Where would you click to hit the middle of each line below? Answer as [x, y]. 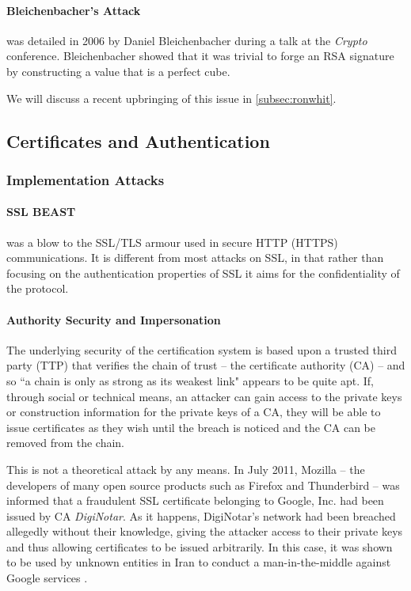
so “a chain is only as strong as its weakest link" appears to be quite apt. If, [190, 380]
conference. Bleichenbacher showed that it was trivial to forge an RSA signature [200, 56]
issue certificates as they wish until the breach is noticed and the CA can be [191, 427]
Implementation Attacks [86, 179]
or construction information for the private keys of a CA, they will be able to [194, 412]
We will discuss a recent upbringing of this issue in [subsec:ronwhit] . [171, 98]
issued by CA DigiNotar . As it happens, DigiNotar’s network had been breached [201, 515]
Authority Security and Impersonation [114, 319]
